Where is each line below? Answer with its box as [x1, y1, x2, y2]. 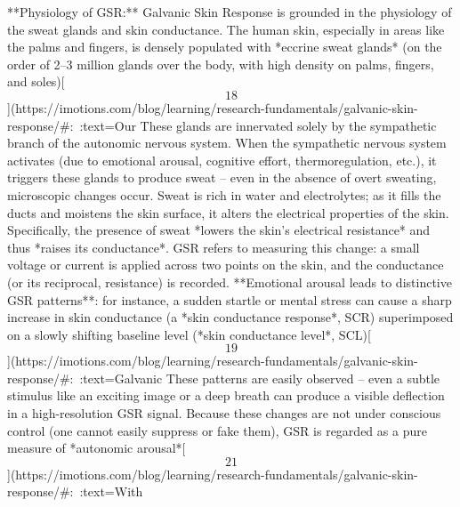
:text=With [79, 482, 143, 501]
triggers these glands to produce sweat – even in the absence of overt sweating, [7, 168, 437, 187]
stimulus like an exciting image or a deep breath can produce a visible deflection [7, 386, 445, 405]
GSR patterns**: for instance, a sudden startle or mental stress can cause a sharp [7, 290, 452, 309]
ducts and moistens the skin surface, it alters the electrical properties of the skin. [7, 203, 449, 221]
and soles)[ [7, 72, 65, 91]
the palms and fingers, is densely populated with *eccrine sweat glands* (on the [7, 37, 442, 56]
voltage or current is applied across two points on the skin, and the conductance [7, 255, 444, 274]
